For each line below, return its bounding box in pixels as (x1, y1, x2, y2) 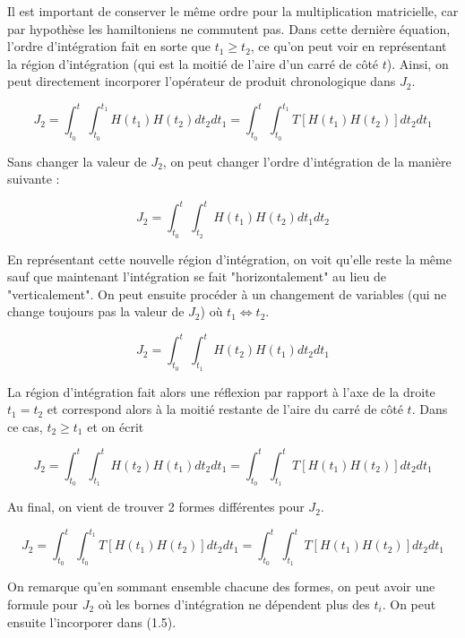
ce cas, (7, 417, 43, 435)
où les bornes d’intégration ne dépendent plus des (98, 595, 370, 614)
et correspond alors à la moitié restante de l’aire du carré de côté (47, 400, 403, 418)
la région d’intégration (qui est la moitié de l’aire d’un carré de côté (7, 54, 379, 73)
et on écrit (87, 417, 144, 435)
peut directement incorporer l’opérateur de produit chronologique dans (7, 72, 396, 91)
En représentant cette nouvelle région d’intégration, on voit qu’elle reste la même (7, 249, 452, 268)
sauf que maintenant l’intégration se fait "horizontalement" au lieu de (7, 267, 386, 286)
